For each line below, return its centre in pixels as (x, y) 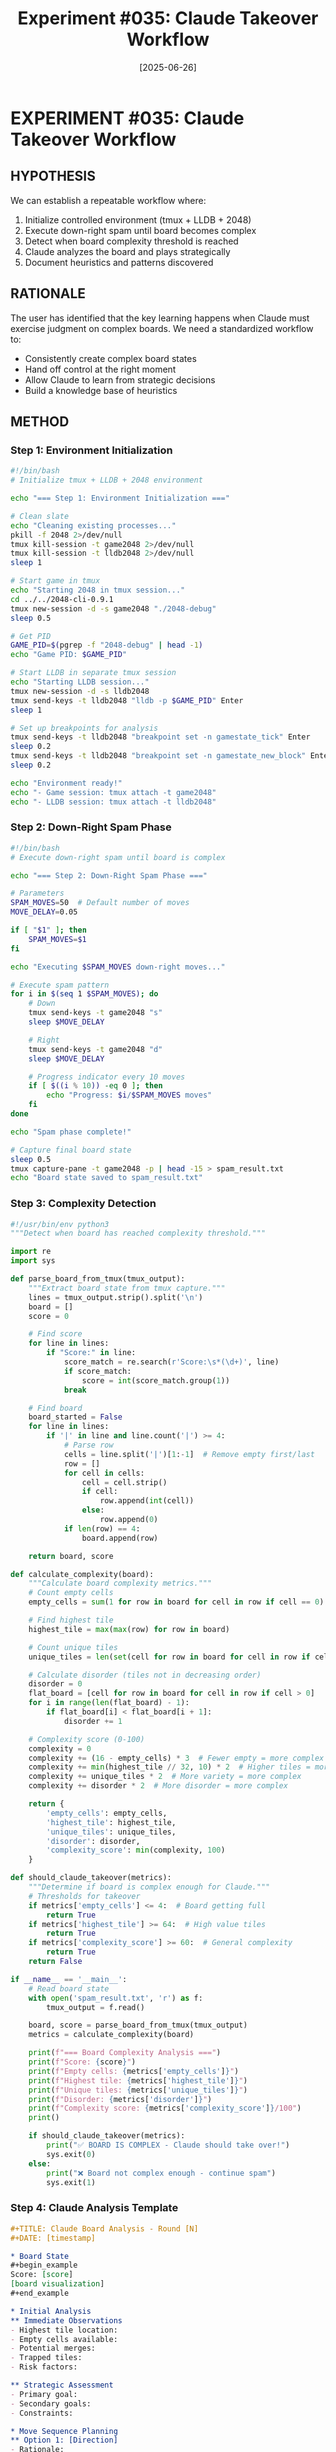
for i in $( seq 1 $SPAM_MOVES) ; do (84, 994)
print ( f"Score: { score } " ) (82, 2062)
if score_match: (97, 1371)
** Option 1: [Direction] (64, 2440)
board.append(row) (120, 1538)
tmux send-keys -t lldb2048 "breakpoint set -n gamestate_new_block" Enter (171, 756)
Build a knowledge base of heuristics (101, 390)
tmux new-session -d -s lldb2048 (80, 691)
